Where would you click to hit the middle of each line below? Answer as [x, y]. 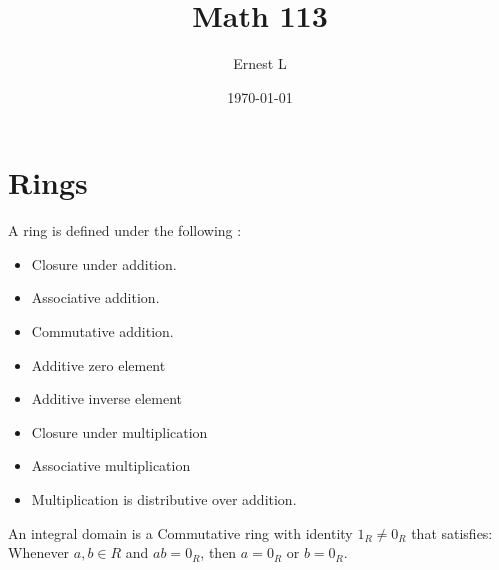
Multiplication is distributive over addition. [164, 499]
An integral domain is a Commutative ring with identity [180, 532]
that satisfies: [452, 532]
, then [218, 552]
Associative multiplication [111, 465]
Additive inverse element [107, 398]
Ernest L [260, 63]
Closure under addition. [104, 263]
